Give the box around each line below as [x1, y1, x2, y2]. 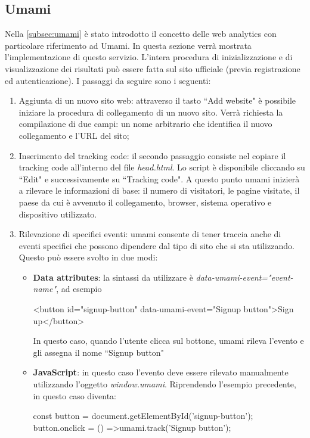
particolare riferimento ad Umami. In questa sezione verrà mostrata [5, 39, 252, 51]
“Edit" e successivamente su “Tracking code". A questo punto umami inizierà [18, 172, 300, 185]
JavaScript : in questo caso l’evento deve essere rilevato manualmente [33, 366, 289, 378]
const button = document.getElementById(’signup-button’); [33, 409, 253, 422]
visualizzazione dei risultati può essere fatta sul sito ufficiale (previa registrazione [5, 62, 300, 74]
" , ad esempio [52, 282, 102, 295]
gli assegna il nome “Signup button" [33, 346, 164, 358]
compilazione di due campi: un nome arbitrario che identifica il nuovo [18, 117, 272, 130]
